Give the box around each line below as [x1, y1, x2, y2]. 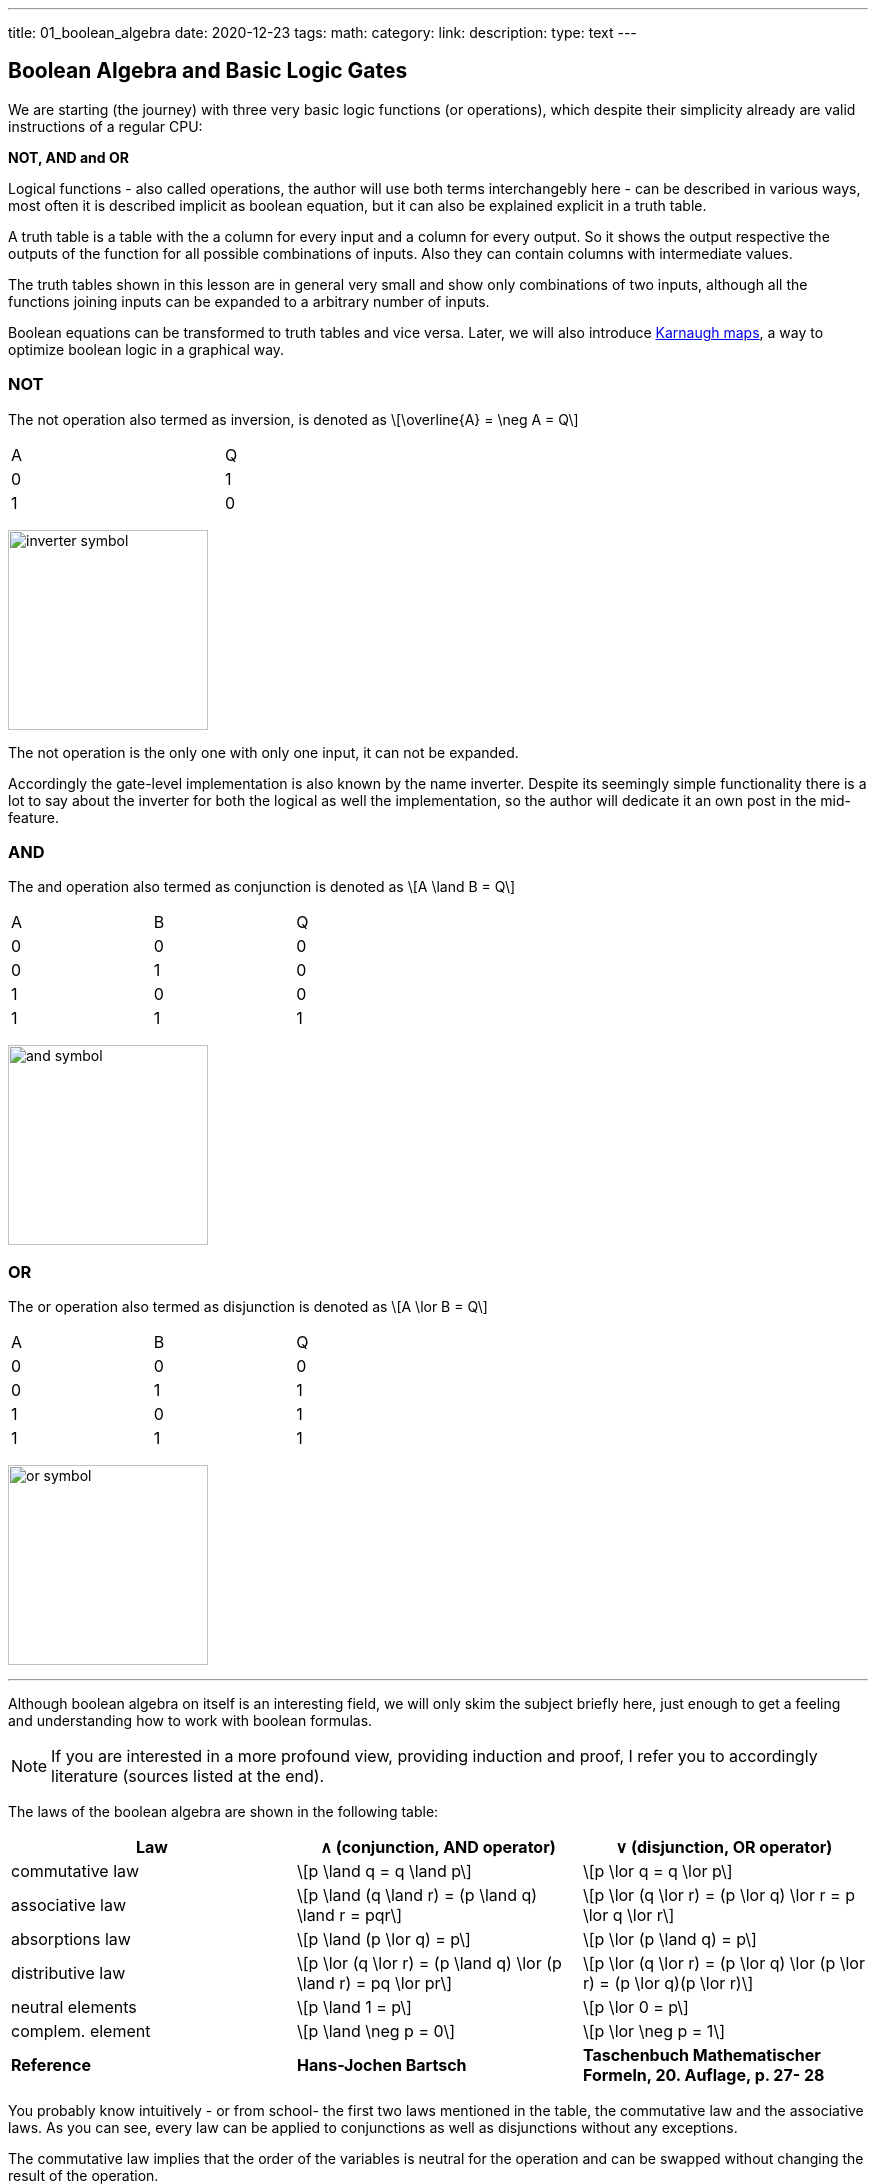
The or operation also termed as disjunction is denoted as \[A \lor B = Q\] [8, 1298, 488, 1316]
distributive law [11, 1963, 126, 1984]
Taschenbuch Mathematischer [582, 2045, 821, 2066]
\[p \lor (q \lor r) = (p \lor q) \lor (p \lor [582, 1953, 865, 1974]
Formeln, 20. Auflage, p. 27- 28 [582, 2065, 825, 2086]
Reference [11, 2055, 91, 2076]
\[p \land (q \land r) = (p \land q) [296, 1885, 538, 1906]
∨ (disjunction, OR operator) [615, 1837, 833, 1858]
